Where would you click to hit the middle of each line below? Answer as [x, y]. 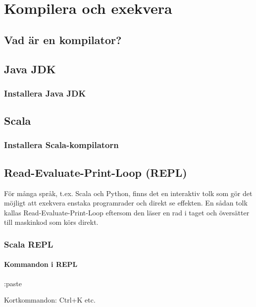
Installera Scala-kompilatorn [61, 145]
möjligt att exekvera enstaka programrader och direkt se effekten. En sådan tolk [126, 203]
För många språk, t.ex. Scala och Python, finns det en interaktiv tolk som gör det [128, 193]
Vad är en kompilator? [63, 39]
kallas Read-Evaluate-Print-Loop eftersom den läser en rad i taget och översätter [127, 212]
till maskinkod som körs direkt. [51, 222]
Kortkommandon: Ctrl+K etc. [50, 300]
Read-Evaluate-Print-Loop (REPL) [96, 172]
